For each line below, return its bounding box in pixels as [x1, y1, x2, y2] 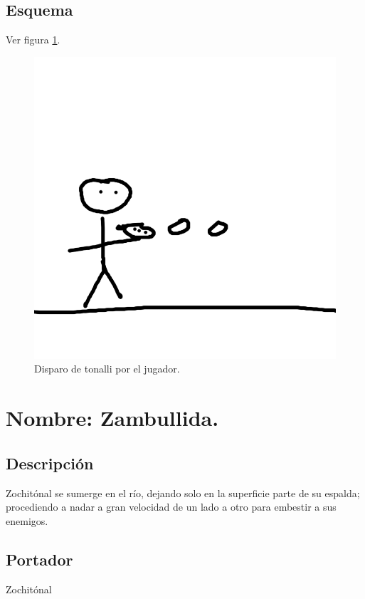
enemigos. [6, 513, 48, 528]
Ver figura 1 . [6, 32, 60, 47]
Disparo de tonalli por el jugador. [34, 361, 180, 376]
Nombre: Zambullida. [6, 403, 219, 432]
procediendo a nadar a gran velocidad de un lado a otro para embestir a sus [6, 499, 337, 514]
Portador [6, 548, 73, 570]
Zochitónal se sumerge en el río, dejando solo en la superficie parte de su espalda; [6, 485, 360, 500]
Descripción [6, 452, 94, 474]
